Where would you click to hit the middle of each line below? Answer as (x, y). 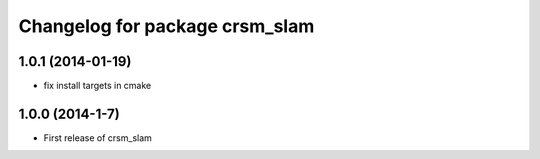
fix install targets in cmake (97, 86)
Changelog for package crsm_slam (166, 26)
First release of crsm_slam (97, 137)
